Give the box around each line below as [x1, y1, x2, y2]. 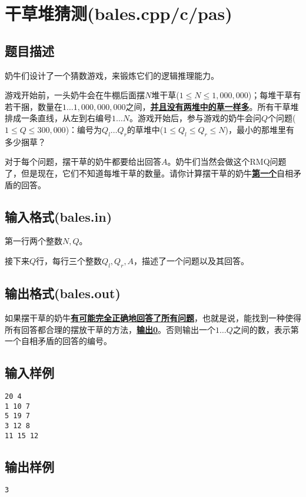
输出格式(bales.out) [5, 284, 121, 302]
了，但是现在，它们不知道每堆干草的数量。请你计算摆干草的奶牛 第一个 [5, 166, 277, 179]
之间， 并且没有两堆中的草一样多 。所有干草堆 [125, 100, 299, 112]
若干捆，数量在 [5, 100, 62, 112]
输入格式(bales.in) [5, 207, 112, 225]
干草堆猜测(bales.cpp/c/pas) [5, 1, 232, 25]
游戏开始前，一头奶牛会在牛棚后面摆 [5, 89, 145, 101]
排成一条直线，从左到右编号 [5, 112, 112, 124]
